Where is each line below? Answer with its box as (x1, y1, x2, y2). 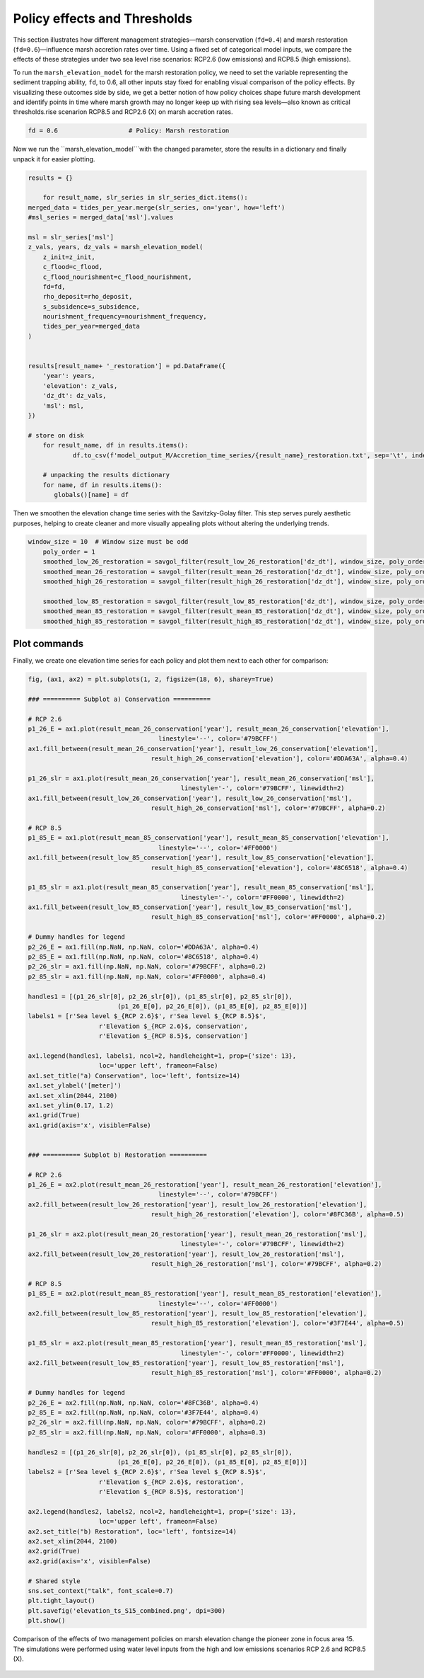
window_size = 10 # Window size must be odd (28, 538, 189, 546)
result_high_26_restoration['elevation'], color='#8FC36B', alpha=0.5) (151, 1211, 404, 1218)
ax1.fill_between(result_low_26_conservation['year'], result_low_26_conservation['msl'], (28, 794, 353, 802)
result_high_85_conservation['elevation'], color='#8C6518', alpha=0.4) (151, 864, 408, 872)
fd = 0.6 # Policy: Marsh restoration (28, 127, 230, 135)
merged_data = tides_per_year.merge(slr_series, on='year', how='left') (28, 203, 285, 212)
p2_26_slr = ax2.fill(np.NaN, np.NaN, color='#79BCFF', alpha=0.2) (28, 1418, 267, 1427)
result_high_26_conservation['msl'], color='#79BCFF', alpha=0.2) (151, 804, 386, 812)
